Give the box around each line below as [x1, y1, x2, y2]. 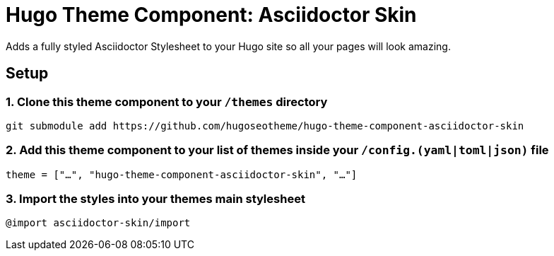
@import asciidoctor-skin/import [6, 217, 191, 229]
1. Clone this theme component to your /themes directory [6, 94, 328, 109]
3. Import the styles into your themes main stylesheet [6, 192, 305, 206]
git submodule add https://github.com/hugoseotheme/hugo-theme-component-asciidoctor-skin [6, 120, 524, 132]
